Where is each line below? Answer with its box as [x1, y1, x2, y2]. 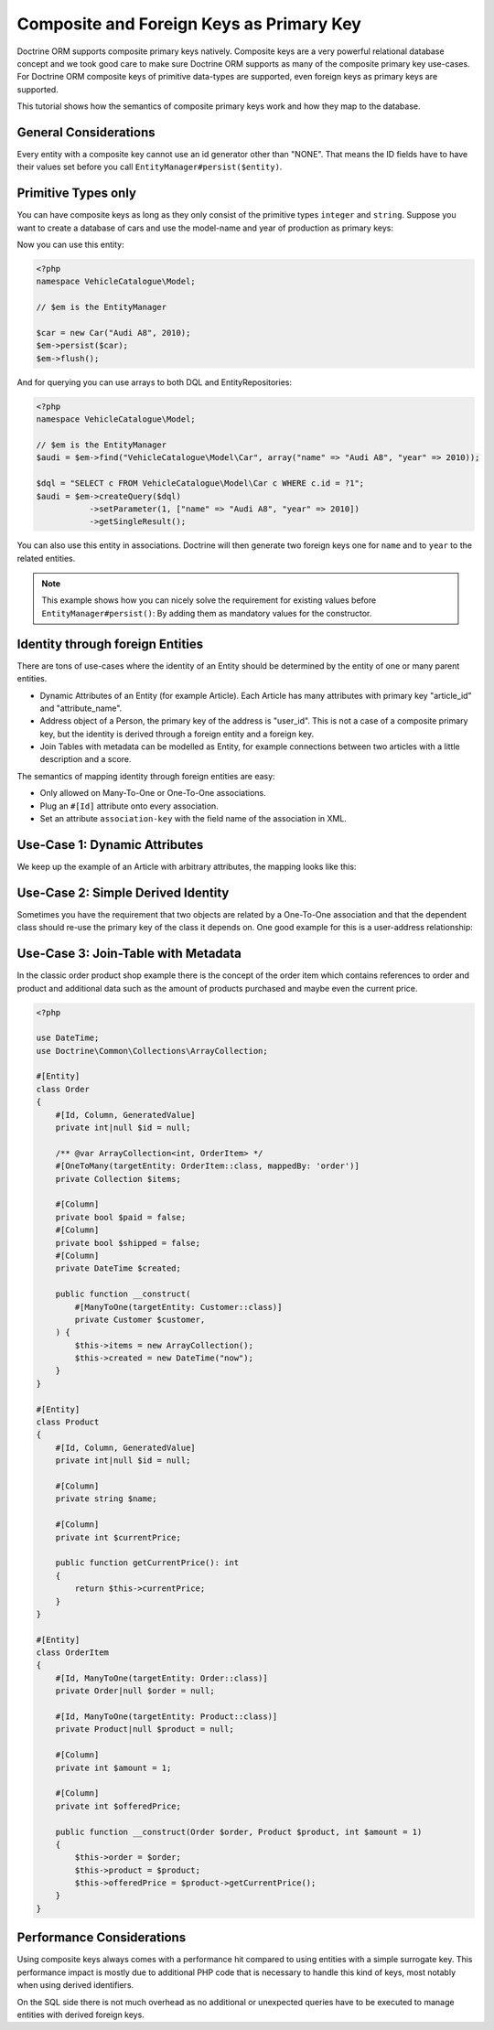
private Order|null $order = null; [55, 1686, 215, 1696]
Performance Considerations [16, 1930, 187, 1946]
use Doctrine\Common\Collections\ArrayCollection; [36, 1046, 269, 1056]
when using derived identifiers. [16, 1980, 134, 1991]
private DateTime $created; [55, 1263, 182, 1273]
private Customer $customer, [74, 1314, 206, 1325]
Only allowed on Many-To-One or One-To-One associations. [39, 788, 267, 799]
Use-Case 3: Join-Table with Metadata [16, 946, 242, 961]
